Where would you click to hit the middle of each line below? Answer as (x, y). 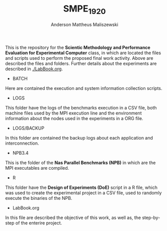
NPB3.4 (20, 153)
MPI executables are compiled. (37, 168)
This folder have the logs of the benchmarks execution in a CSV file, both (81, 107)
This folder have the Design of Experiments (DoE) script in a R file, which (81, 187)
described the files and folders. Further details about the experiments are (81, 63)
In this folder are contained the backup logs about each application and (79, 138)
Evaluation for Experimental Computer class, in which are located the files (83, 53)
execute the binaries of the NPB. (39, 198)
